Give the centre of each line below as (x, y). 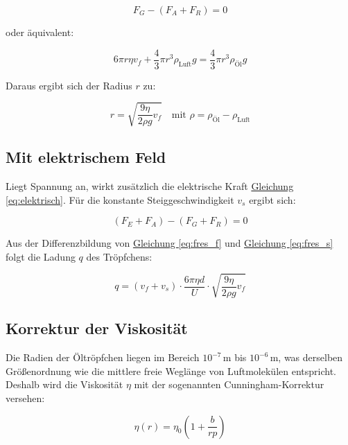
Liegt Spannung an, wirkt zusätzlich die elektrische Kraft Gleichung (150, 186)
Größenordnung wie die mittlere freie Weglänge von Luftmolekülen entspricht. (171, 370)
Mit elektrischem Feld (86, 157)
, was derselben (311, 357)
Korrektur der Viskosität (97, 328)
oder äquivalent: (40, 32)
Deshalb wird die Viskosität (64, 384)
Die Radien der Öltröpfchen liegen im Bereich (103, 357)
